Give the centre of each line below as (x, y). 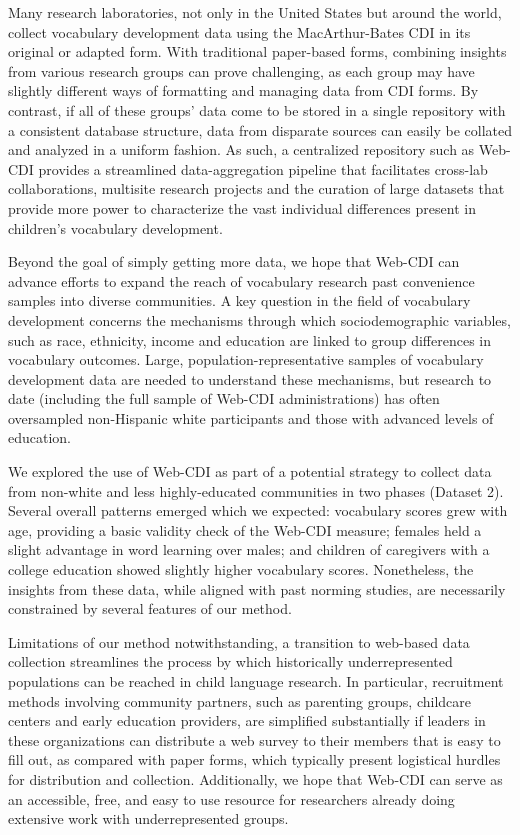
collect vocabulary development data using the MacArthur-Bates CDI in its (239, 31)
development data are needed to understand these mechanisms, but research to (250, 378)
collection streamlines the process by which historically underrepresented (230, 661)
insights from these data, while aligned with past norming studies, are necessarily (257, 588)
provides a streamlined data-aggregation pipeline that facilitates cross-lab (263, 168)
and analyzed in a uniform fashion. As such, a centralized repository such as (241, 149)
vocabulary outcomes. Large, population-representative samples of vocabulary (246, 359)
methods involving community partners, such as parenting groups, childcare (239, 700)
